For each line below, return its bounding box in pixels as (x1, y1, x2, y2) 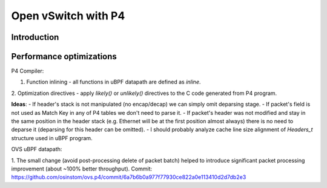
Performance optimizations (11, 51, 117, 62)
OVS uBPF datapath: (11, 146, 62, 153)
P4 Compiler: (11, 67, 44, 75)
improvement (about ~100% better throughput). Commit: (11, 165, 153, 172)
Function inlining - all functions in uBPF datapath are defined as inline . (26, 79, 201, 86)
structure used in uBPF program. (11, 134, 93, 141)
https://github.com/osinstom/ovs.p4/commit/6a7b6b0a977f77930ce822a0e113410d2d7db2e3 (11, 173, 246, 181)
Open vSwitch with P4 (11, 9, 125, 22)
